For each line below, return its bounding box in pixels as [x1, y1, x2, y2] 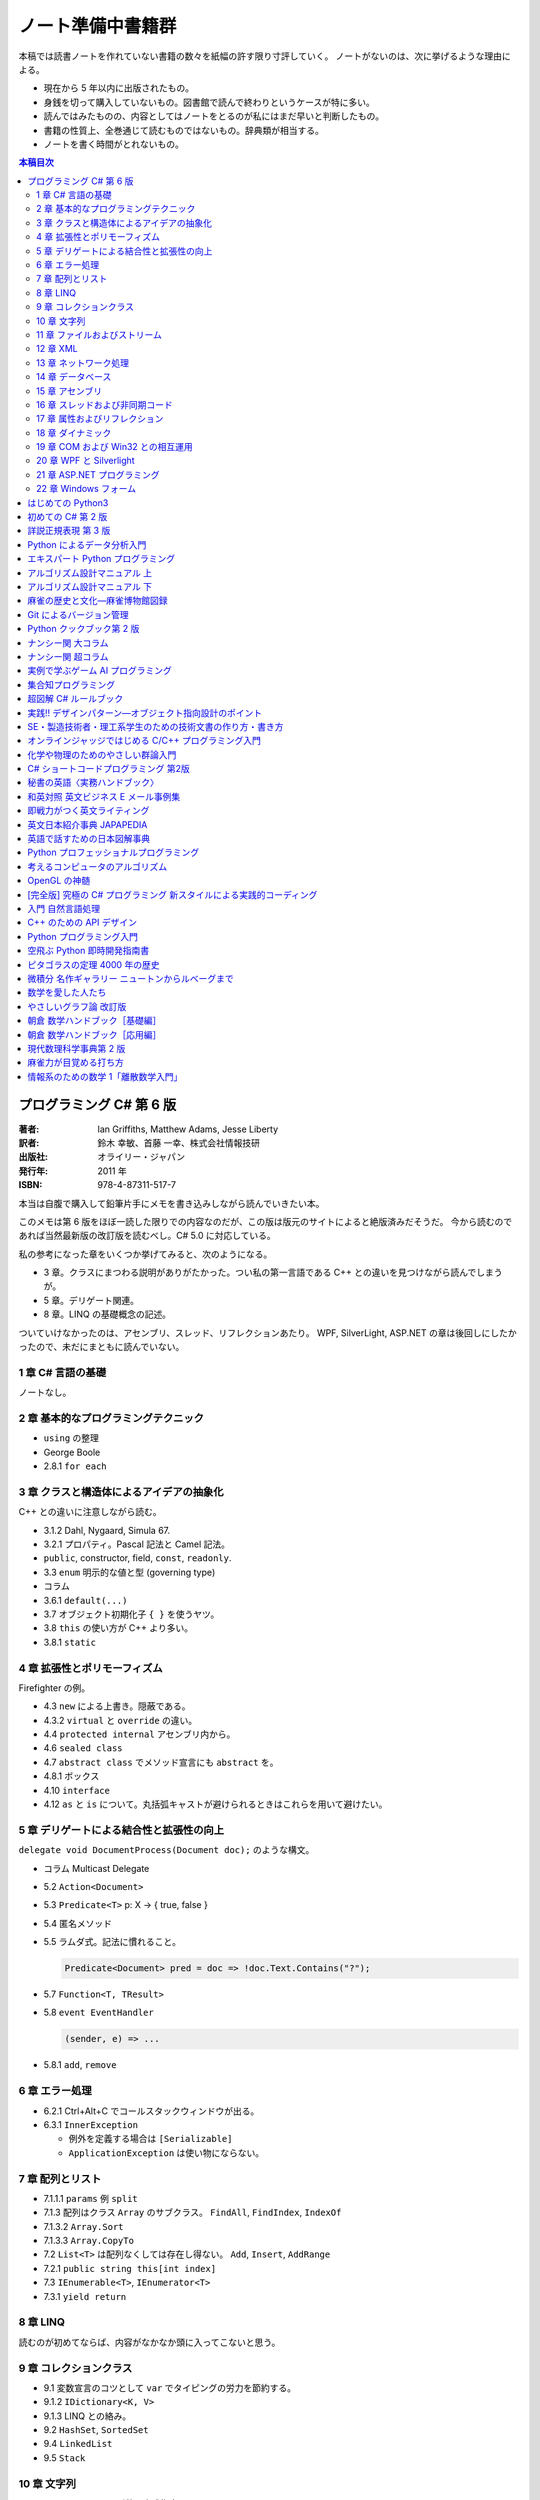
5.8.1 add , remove [43, 2059, 117, 2071]
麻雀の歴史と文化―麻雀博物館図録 [27, 595, 168, 607]
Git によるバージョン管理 [27, 608, 129, 620]
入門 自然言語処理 [27, 902, 100, 914]
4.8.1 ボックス [43, 1770, 100, 1782]
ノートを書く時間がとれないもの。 [43, 138, 184, 150]
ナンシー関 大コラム [27, 636, 109, 649]
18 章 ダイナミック [36, 426, 112, 439]
